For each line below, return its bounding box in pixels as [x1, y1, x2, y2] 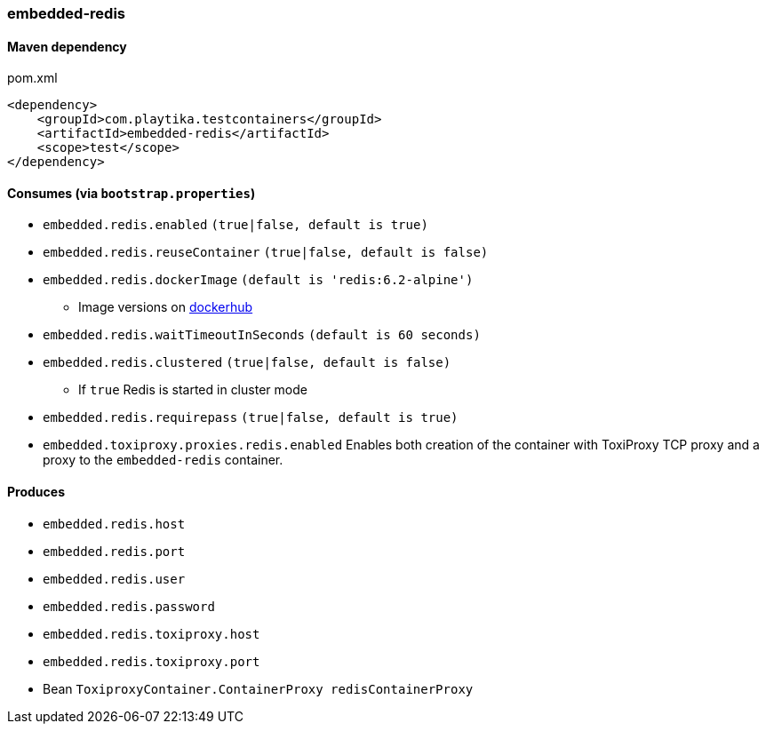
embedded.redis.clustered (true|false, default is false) [43, 355, 451, 370]
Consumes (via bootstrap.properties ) [7, 185, 256, 201]
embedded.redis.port [43, 544, 186, 559]
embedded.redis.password [43, 599, 215, 614]
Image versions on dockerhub [78, 299, 253, 315]
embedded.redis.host [43, 516, 186, 531]
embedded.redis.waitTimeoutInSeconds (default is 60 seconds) [43, 328, 481, 343]
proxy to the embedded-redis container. [43, 452, 283, 468]
